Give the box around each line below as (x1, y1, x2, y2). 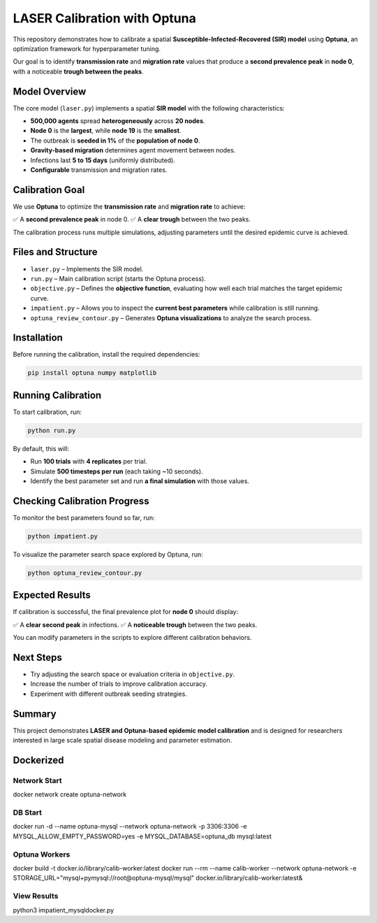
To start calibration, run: (13, 408, 82, 416)
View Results (13, 892, 59, 901)
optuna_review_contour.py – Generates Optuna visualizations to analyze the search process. (30, 313, 312, 322)
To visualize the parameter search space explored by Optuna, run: (13, 550, 203, 559)
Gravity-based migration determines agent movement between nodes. (30, 146, 236, 155)
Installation (13, 332, 63, 344)
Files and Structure (13, 246, 98, 258)
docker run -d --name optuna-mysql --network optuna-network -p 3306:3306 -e (13, 822, 247, 831)
